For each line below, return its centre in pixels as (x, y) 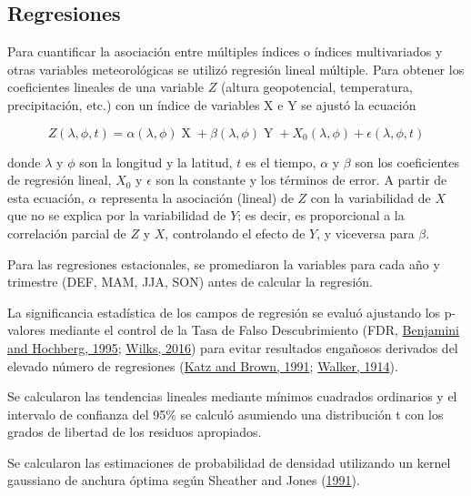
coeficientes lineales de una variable (106, 87)
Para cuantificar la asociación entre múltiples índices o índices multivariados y (225, 51)
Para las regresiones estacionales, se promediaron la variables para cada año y (224, 263)
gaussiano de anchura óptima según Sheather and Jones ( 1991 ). (184, 480)
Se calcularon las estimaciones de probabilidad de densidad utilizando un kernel (229, 462)
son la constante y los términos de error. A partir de (301, 180)
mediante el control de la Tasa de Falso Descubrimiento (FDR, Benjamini (255, 330)
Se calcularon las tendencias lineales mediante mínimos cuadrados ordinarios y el (232, 396)
